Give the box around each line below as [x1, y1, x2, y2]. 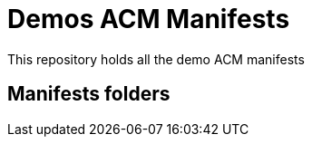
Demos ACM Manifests [7, 4, 290, 34]
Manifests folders [7, 82, 171, 106]
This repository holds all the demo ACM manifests [7, 51, 305, 67]
